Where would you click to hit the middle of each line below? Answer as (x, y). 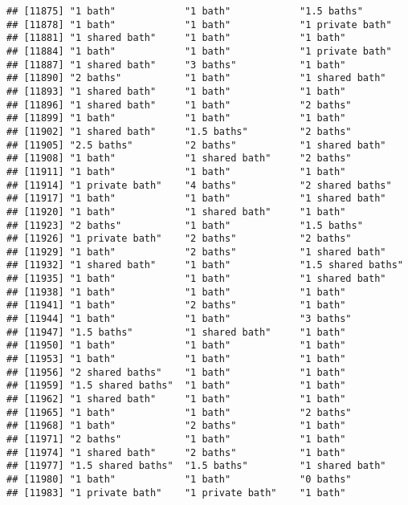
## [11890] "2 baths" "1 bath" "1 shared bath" (196, 78)
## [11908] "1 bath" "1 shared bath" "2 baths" (179, 159)
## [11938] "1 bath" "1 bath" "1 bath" (176, 292)
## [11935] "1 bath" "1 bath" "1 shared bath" (196, 279)
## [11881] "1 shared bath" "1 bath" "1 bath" (176, 38)
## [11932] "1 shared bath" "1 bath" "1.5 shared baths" (205, 265)
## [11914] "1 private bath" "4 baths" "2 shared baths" (199, 185)
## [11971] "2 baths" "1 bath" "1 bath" (176, 439)
